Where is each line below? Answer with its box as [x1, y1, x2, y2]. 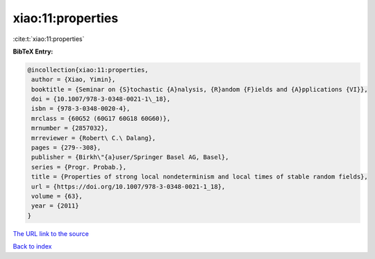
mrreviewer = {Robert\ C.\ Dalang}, [31, 134, 156, 142]
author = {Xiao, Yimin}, [31, 76, 116, 83]
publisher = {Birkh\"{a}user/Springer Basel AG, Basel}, [31, 153, 229, 161]
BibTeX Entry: [12, 47, 53, 56]
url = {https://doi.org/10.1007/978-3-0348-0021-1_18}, [31, 183, 226, 190]
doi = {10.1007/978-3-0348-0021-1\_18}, [31, 95, 171, 103]
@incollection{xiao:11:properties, [27, 66, 149, 74]
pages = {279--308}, [31, 144, 101, 152]
